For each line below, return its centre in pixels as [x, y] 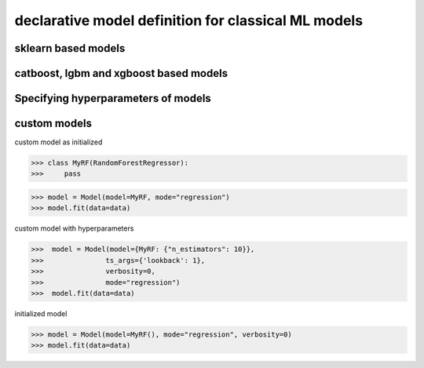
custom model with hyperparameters [74, 228]
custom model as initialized [58, 142]
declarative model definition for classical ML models [189, 20]
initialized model [41, 313]
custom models [53, 124]
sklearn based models [70, 48]
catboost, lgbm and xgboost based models [121, 73]
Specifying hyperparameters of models [113, 98]
